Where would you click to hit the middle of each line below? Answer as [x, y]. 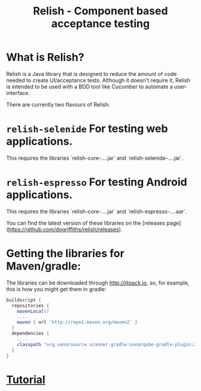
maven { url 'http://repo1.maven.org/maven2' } [77, 322]
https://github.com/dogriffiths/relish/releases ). [65, 229]
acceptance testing [100, 24]
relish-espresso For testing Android [97, 182]
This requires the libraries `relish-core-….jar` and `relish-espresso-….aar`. [97, 211]
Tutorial [26, 379]
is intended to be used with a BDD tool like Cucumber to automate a [90, 86]
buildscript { [24, 300]
